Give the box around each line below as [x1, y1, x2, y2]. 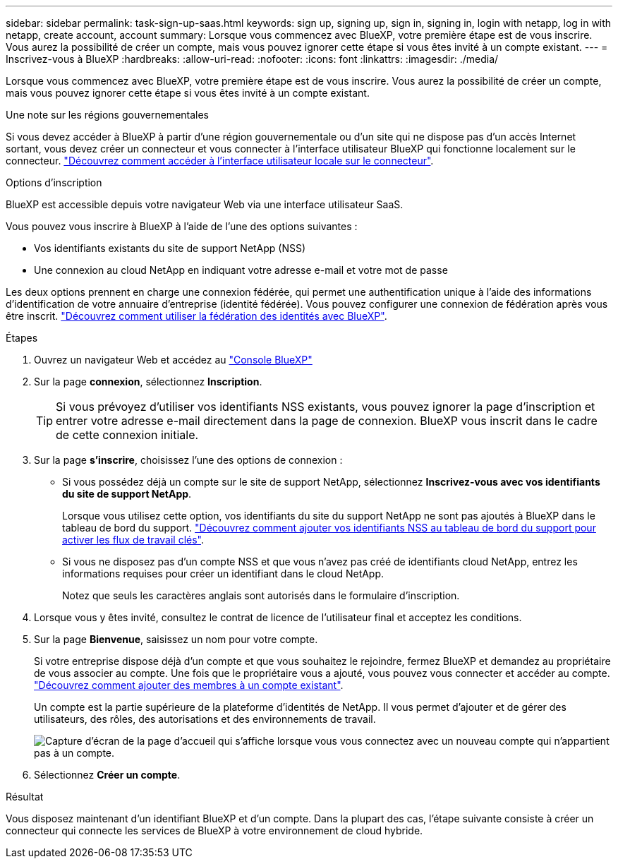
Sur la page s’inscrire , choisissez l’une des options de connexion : [34, 454, 343, 466]
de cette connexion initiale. [56, 428, 199, 442]
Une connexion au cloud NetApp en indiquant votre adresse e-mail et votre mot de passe [34, 264, 448, 276]
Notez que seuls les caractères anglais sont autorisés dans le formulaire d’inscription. [62, 589, 460, 601]
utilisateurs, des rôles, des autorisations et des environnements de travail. [34, 713, 376, 725]
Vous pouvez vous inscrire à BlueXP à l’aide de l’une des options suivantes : [6, 220, 358, 232]
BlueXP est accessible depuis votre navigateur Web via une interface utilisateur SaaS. [6, 198, 404, 210]
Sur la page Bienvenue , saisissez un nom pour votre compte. [34, 633, 318, 645]
